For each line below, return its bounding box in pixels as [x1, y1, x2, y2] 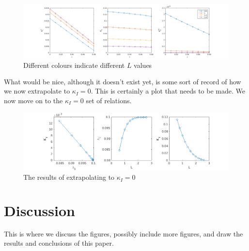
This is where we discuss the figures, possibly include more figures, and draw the [4, 228, 243, 238]
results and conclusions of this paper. [4, 238, 114, 248]
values [134, 60, 152, 70]
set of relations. [86, 95, 132, 105]
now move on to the [4, 95, 63, 105]
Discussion [4, 200, 75, 220]
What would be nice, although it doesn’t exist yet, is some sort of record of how [4, 76, 241, 86]
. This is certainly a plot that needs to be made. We [91, 86, 245, 96]
